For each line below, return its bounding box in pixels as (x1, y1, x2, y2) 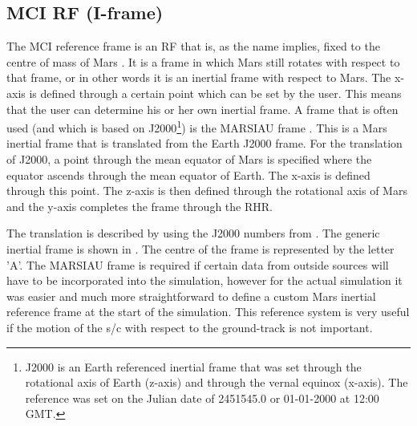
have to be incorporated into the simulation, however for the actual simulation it (6, 272, 403, 289)
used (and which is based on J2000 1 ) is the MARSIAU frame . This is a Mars (6, 117, 387, 136)
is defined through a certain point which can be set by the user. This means (29, 84, 402, 101)
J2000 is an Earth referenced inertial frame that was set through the (25, 358, 362, 375)
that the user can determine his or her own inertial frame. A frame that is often (6, 100, 399, 117)
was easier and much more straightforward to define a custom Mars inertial (6, 287, 376, 304)
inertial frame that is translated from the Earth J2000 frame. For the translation (6, 135, 403, 152)
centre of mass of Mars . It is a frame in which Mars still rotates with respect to (6, 53, 400, 70)
